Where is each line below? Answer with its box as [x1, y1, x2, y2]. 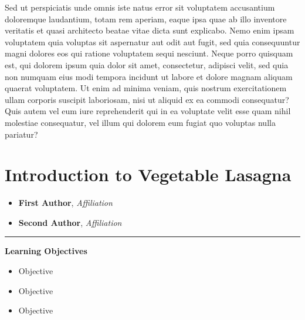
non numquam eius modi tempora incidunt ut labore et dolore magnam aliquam [5, 70, 293, 82]
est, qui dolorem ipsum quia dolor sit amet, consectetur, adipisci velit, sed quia [5, 58, 289, 71]
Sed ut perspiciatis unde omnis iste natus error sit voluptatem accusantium [5, 1, 275, 13]
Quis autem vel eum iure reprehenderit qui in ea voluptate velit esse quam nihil [5, 105, 291, 117]
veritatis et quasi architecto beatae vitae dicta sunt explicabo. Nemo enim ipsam [5, 24, 294, 36]
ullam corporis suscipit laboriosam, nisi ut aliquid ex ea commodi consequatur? [5, 93, 289, 105]
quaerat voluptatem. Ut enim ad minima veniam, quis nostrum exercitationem [5, 82, 287, 94]
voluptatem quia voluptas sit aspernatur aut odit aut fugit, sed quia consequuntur [5, 35, 300, 48]
